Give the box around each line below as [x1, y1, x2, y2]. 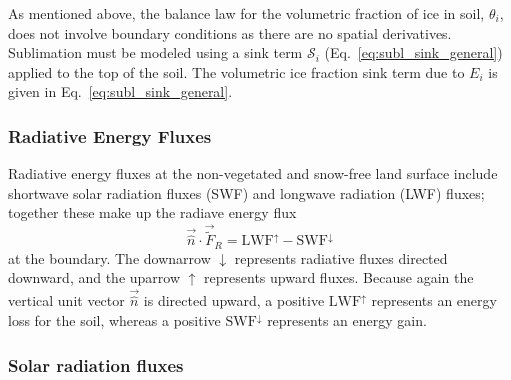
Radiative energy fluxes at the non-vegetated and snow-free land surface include [8, 163, 498, 184]
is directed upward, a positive [143, 290, 325, 311]
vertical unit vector [8, 290, 125, 311]
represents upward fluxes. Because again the [204, 267, 474, 288]
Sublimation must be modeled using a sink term [8, 42, 303, 63]
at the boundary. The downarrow [8, 247, 211, 268]
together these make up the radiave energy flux [8, 202, 297, 223]
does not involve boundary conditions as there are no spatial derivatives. [8, 22, 452, 43]
